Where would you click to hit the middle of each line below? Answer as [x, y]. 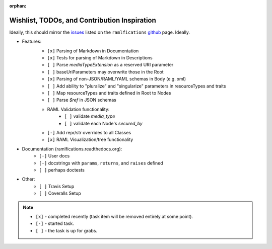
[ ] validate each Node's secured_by [104, 123]
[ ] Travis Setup [57, 186]
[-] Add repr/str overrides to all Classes [89, 132]
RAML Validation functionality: [78, 109]
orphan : [18, 6]
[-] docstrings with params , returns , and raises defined [101, 163]
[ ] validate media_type [90, 116]
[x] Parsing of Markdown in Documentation [93, 51]
